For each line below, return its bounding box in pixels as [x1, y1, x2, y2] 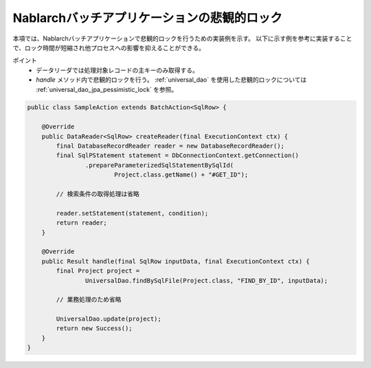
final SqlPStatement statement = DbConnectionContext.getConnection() [56, 152, 299, 159]
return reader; [56, 219, 108, 227]
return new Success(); [56, 325, 133, 332]
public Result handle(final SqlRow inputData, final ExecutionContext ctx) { [41, 257, 311, 265]
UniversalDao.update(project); [56, 315, 161, 323]
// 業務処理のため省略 [56, 296, 122, 303]
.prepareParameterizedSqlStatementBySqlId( [85, 161, 234, 169]
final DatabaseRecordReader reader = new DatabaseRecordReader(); [56, 142, 285, 150]
